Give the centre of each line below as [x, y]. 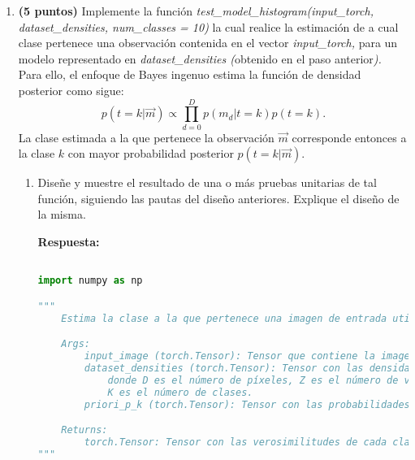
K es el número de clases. [180, 392]
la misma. [62, 214]
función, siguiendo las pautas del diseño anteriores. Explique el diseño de [218, 198]
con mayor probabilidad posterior [151, 153]
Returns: [84, 430]
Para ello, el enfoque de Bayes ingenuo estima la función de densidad [190, 74]
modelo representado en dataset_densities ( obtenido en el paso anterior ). [200, 58]
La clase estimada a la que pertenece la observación [146, 137]
